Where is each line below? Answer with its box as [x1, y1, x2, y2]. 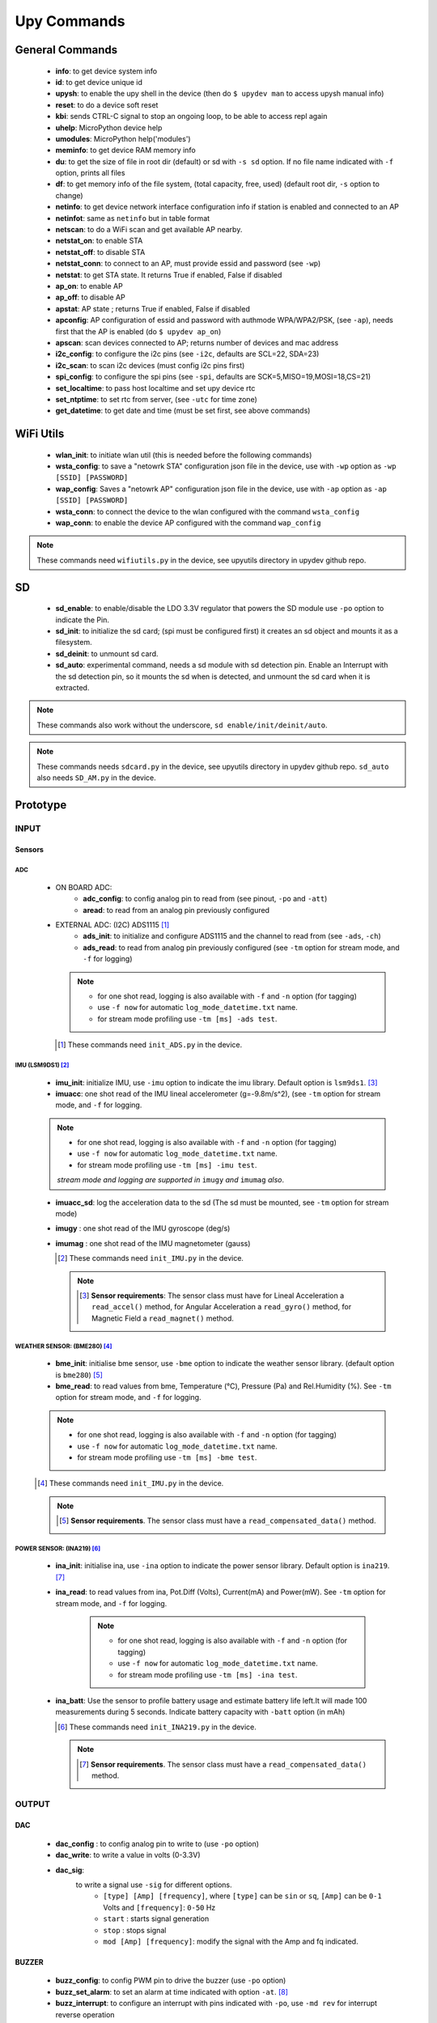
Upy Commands [15, 12, 125, 30]
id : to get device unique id [55, 77, 143, 87]
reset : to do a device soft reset [55, 100, 159, 109]
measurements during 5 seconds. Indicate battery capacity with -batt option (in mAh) [55, 1707, 346, 1717]
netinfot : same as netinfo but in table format [55, 213, 210, 223]
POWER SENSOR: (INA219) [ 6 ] [15, 1544, 101, 1553]
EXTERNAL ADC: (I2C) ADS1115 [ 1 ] [55, 920, 170, 930]
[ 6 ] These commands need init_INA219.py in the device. [57, 1722, 257, 1732]
